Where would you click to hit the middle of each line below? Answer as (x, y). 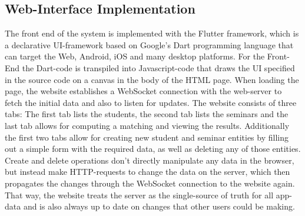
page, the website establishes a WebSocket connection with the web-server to (143, 91)
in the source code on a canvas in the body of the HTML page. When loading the (152, 79)
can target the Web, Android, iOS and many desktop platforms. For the (135, 56)
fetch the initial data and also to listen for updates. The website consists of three (151, 102)
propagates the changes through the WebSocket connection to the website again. (150, 183)
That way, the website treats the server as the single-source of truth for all (139, 195)
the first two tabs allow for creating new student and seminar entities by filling (147, 137)
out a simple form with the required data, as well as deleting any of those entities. (153, 149)
